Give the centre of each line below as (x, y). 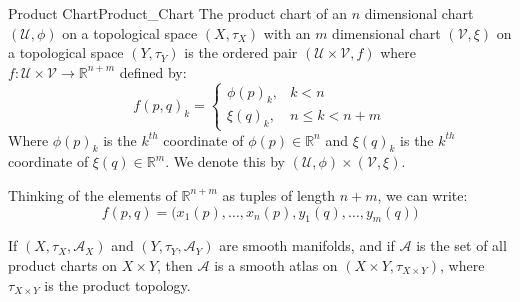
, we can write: (422, 194)
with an (287, 32)
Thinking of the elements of (92, 194)
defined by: (153, 71)
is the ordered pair (241, 52)
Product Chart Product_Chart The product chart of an (178, 13)
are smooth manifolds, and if (307, 245)
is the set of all (461, 245)
